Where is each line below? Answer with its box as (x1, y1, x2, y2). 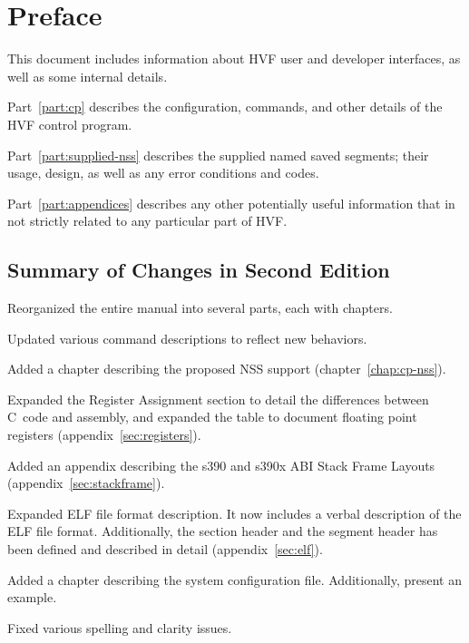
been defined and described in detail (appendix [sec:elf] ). (7, 540, 323, 559)
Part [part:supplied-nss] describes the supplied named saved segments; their (7, 145, 429, 164)
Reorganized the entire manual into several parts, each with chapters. (7, 298, 393, 317)
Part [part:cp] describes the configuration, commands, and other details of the (7, 97, 443, 116)
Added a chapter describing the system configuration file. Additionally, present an (7, 570, 463, 589)
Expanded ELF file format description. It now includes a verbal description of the (7, 503, 462, 522)
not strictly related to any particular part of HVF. (7, 211, 288, 230)
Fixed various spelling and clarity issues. (7, 618, 232, 637)
